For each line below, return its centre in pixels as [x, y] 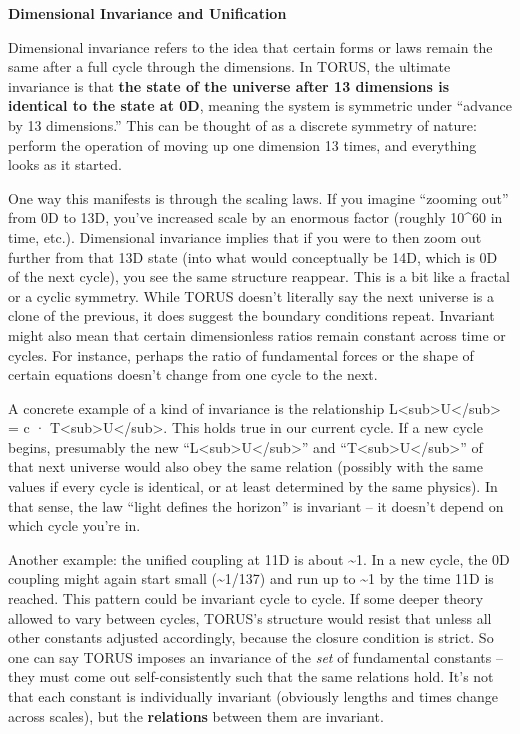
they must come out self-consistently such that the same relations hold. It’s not [251, 676]
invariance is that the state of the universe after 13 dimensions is [229, 85]
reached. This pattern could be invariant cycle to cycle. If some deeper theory [246, 598]
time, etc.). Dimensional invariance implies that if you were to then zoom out [245, 236]
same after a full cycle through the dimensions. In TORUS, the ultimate [229, 66]
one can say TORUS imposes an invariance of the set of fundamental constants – [255, 656]
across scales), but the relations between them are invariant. [196, 715]
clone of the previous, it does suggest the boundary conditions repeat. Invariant [251, 315]
